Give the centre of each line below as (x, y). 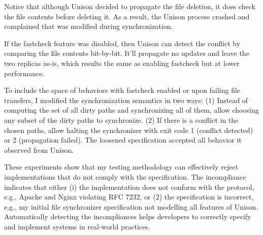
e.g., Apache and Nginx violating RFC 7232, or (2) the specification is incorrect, (129, 197)
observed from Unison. (39, 149)
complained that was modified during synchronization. (89, 26)
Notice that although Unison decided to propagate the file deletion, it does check (130, 6)
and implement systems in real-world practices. (77, 226)
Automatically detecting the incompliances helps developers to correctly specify (128, 216)
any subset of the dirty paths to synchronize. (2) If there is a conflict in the (121, 120)
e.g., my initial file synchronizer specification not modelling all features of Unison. (131, 206)
